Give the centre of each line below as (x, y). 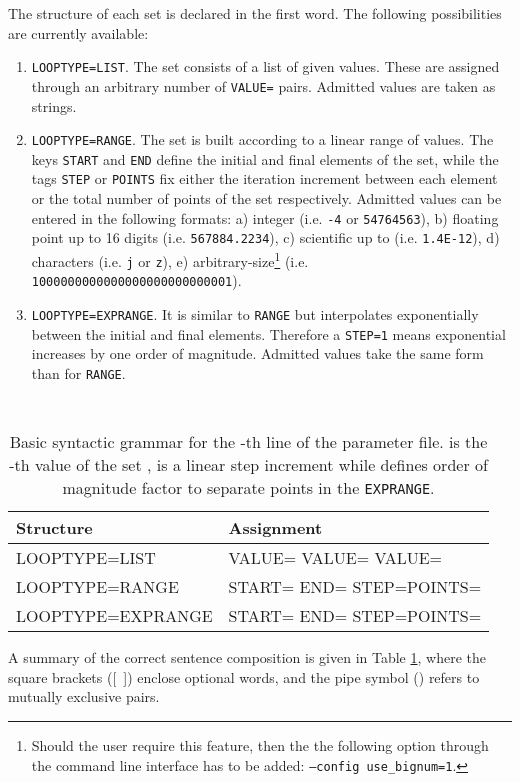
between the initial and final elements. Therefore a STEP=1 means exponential (268, 333)
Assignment (275, 528)
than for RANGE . (78, 372)
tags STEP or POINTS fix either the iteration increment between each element (264, 178)
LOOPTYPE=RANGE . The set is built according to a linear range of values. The (262, 139)
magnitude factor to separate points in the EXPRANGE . (248, 488)
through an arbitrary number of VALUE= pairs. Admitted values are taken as (263, 85)
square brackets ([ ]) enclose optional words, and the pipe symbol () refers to (244, 676)
